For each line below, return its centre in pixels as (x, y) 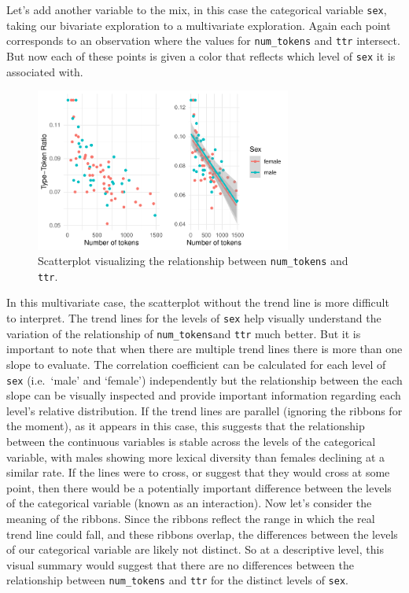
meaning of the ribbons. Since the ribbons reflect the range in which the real (191, 518)
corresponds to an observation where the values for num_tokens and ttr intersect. (203, 41)
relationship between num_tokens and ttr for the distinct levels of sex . (177, 580)
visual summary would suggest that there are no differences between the (180, 564)
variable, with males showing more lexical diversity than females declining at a (196, 457)
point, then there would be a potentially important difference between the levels (199, 487)
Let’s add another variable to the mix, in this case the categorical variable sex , (197, 9)
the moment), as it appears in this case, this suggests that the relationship (186, 426)
